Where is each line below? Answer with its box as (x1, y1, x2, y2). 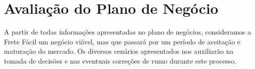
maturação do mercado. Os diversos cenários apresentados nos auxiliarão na (4, 46, 234, 56)
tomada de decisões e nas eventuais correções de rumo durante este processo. (4, 55, 237, 66)
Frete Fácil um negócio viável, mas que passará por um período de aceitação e (4, 36, 241, 46)
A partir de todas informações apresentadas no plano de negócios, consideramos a (4, 27, 252, 37)
